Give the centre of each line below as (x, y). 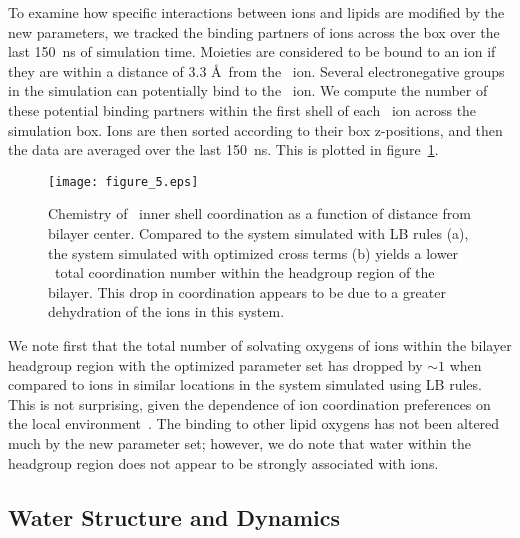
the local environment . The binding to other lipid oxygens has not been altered (254, 423)
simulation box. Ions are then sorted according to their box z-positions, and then (255, 129)
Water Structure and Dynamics (174, 516)
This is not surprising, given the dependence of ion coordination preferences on (249, 403)
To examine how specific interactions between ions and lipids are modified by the (256, 12)
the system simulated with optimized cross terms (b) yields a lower (253, 252)
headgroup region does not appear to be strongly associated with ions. (223, 462)
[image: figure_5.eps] (123, 181)
